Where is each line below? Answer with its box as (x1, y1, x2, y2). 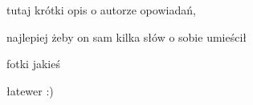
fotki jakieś (6, 55, 60, 72)
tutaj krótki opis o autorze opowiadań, (6, 2, 196, 18)
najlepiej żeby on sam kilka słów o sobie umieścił (6, 28, 247, 45)
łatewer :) (6, 82, 54, 99)
